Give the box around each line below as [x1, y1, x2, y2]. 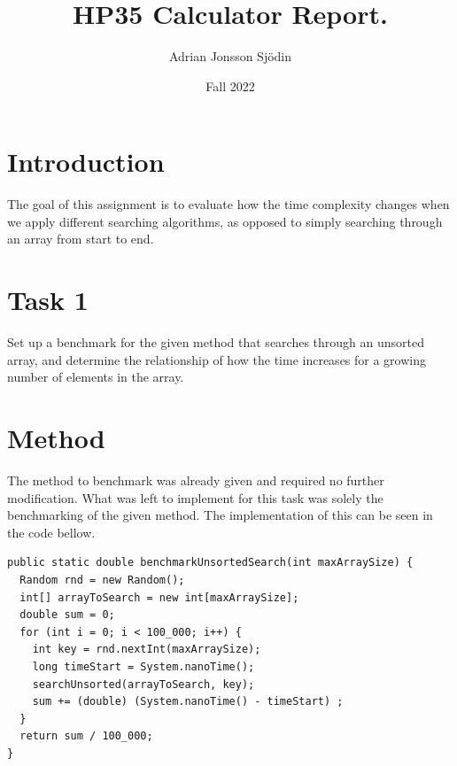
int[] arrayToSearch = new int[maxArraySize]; [19, 591, 299, 604]
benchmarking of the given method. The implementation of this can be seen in [7, 506, 433, 524]
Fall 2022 [205, 76, 255, 95]
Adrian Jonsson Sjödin [168, 47, 292, 66]
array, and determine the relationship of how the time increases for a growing [7, 350, 427, 368]
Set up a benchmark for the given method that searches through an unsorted [7, 333, 425, 352]
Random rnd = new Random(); [19, 574, 185, 587]
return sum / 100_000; [19, 730, 153, 743]
